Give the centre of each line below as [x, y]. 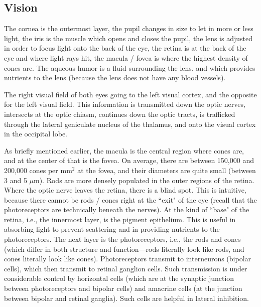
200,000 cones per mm [38, 170]
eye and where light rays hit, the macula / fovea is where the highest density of [126, 57]
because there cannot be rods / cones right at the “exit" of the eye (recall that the [130, 199]
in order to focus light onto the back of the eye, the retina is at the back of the [125, 48]
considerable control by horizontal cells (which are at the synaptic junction [119, 278]
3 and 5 [16, 180]
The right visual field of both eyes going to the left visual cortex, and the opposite [130, 94]
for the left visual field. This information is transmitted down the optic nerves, [125, 104]
